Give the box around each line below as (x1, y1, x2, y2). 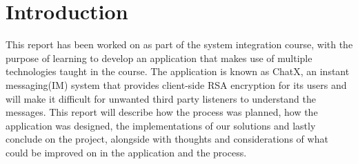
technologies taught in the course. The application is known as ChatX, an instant (6, 64, 350, 79)
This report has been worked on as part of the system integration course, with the (6, 37, 353, 52)
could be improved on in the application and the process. (6, 145, 247, 159)
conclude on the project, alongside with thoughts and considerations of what (6, 132, 328, 146)
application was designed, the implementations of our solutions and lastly (6, 118, 316, 132)
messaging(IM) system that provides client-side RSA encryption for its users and (6, 77, 347, 92)
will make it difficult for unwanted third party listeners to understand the (6, 91, 317, 105)
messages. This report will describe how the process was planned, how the (6, 105, 318, 119)
